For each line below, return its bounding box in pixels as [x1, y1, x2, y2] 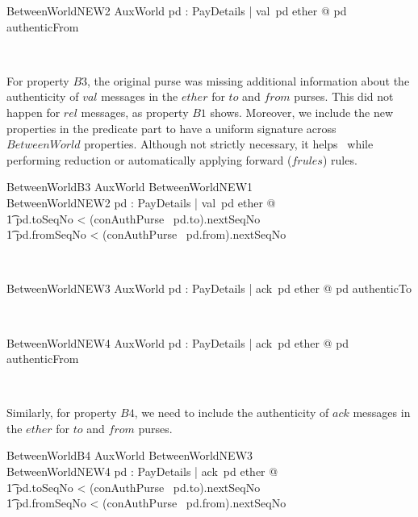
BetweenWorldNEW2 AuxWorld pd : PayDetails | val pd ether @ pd [6, 2, 347, 19]
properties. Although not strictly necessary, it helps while [84, 136, 374, 152]
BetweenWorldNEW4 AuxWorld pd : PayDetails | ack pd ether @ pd [6, 334, 349, 351]
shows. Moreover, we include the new [210, 103, 394, 120]
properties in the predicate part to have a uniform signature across [6, 119, 336, 136]
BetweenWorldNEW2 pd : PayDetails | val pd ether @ [6, 194, 276, 211]
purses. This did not [294, 88, 394, 105]
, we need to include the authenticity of [134, 404, 329, 421]
